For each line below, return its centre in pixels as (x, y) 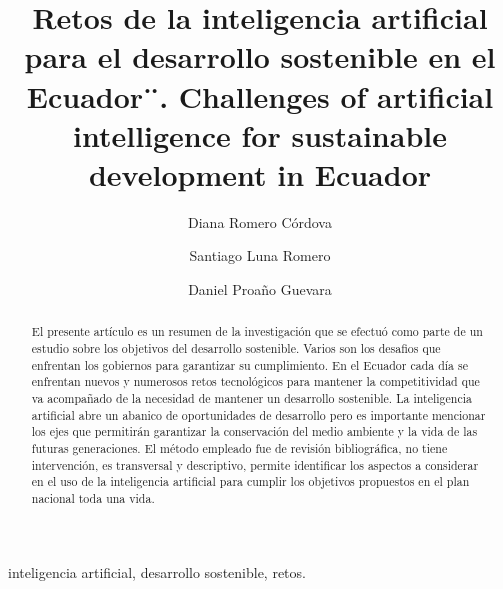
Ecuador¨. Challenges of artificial (260, 95)
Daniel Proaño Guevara (260, 289)
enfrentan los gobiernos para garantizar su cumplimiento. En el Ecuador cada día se (249, 364)
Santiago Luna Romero (260, 255)
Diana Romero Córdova (260, 221)
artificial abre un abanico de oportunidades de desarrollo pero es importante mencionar (258, 414)
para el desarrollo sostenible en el (260, 56)
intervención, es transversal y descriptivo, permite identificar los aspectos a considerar (255, 464)
